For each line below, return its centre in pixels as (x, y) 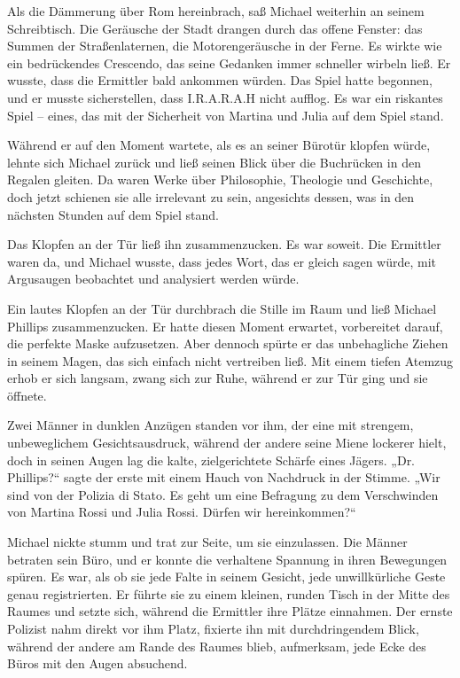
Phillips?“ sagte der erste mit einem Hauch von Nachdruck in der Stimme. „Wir (224, 477)
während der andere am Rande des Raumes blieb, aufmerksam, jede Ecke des (217, 646)
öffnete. (27, 395)
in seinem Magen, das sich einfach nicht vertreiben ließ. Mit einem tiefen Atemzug (230, 360)
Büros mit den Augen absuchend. (97, 663)
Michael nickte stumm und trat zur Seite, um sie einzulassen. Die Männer (207, 542)
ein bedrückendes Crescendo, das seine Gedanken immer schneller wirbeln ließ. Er (229, 62)
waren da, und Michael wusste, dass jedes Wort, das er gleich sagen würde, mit (222, 261)
